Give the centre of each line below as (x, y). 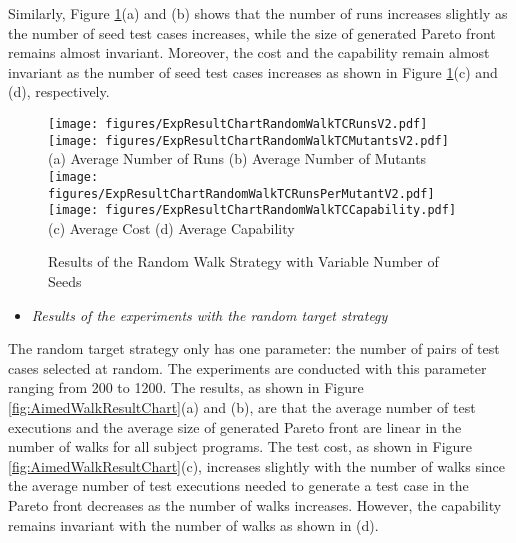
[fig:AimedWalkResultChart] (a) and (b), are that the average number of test (242, 407)
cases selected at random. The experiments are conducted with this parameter (247, 367)
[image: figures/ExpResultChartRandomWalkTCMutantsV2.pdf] (248, 140)
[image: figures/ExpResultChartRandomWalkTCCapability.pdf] (252, 210)
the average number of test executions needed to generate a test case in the (238, 485)
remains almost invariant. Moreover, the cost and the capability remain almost (249, 52)
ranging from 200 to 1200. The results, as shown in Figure (186, 387)
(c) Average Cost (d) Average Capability (171, 227)
